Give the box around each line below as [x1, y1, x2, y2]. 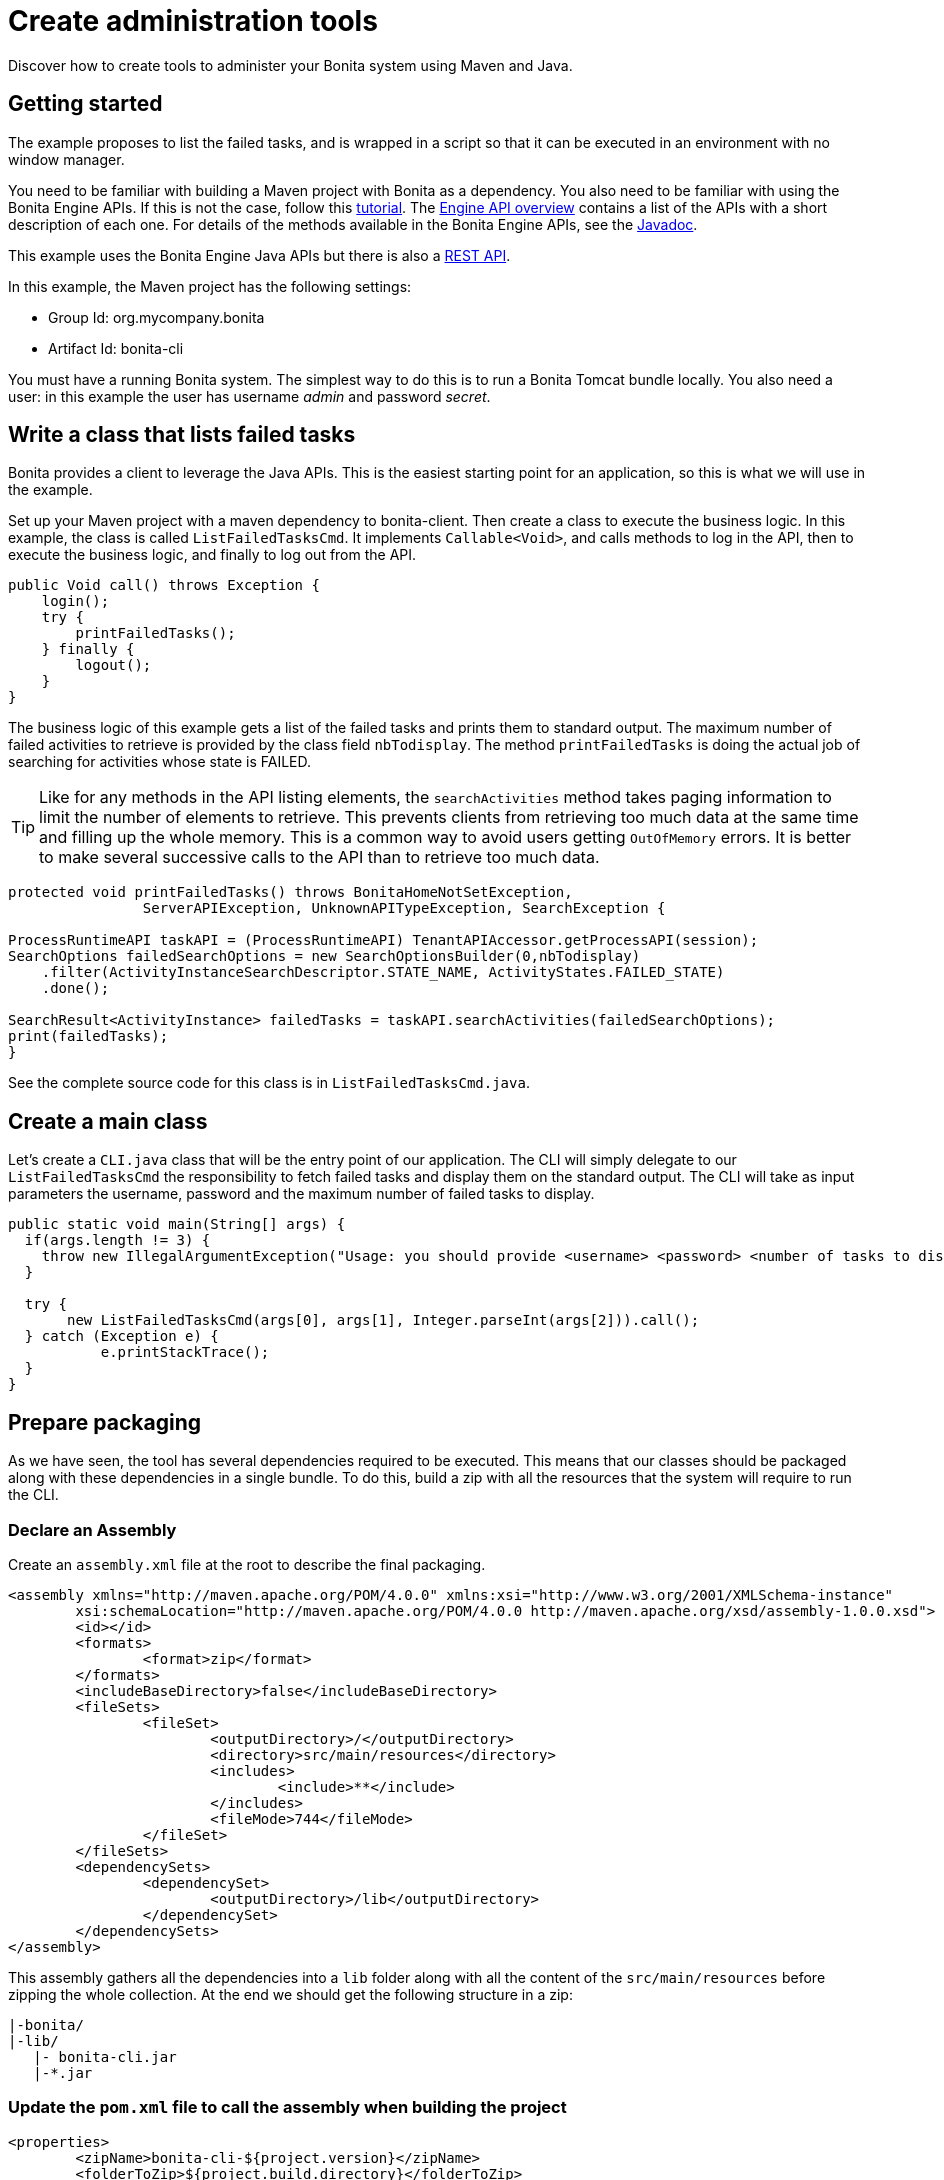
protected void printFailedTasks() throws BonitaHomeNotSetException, [8, 884, 573, 901]
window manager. [8, 150, 125, 168]
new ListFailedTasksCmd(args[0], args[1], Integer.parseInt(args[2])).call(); [67, 1312, 700, 1329]
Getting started [8, 91, 163, 117]
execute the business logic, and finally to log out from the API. [8, 546, 417, 564]
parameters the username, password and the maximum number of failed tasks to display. [8, 1185, 595, 1203]
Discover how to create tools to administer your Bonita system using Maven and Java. [8, 56, 573, 74]
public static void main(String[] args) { [8, 1216, 346, 1233]
